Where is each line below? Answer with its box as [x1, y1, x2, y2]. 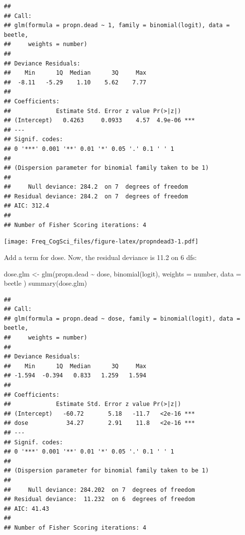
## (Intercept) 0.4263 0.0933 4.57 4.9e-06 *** [4, 117, 195, 124]
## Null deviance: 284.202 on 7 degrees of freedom [4, 486, 195, 493]
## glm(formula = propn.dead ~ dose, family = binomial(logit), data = [4, 315, 240, 322]
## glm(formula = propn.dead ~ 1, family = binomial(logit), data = [4, 22, 230, 29]
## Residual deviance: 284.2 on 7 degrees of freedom [4, 193, 188, 200]
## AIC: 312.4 [4, 202, 49, 210]
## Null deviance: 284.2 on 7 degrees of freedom [4, 183, 188, 191]
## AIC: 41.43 [4, 505, 49, 512]
